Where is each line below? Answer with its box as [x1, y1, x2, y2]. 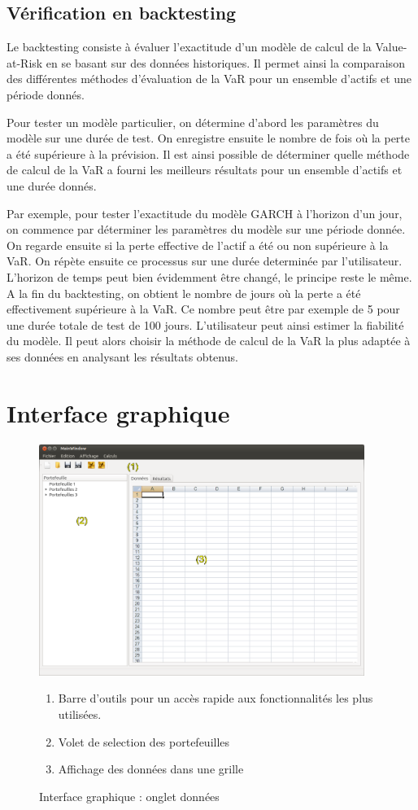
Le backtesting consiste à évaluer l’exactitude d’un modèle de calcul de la [7, 38, 372, 55]
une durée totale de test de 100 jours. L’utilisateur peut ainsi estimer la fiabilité [7, 316, 404, 333]
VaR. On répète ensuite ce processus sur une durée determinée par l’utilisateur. [7, 252, 403, 269]
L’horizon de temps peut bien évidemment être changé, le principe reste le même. [7, 268, 412, 285]
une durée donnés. [7, 177, 97, 194]
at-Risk [7, 54, 43, 71]
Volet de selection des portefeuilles [58, 733, 230, 750]
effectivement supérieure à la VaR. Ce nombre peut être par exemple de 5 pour [7, 300, 400, 317]
